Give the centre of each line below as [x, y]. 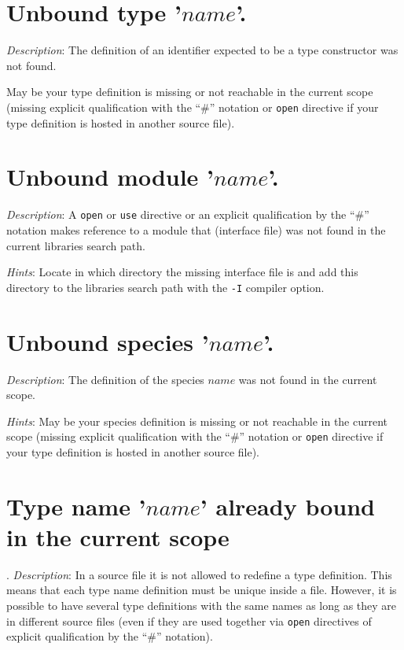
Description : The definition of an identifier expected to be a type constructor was [202, 50]
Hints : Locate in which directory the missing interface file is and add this [182, 272]
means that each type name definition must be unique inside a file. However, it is [202, 590]
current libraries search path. [76, 245]
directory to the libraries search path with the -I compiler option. [165, 287]
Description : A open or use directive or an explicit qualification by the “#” [188, 214]
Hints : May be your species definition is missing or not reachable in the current [197, 421]
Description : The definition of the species [105, 379]
